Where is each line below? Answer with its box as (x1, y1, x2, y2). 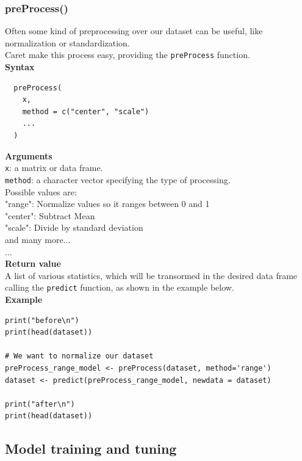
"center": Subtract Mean (5, 209, 95, 222)
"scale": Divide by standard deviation (5, 221, 143, 234)
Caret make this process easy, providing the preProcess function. (5, 48, 250, 61)
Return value (5, 257, 61, 270)
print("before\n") (5, 316, 79, 325)
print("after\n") (5, 399, 75, 408)
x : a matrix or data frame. (5, 161, 103, 174)
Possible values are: (5, 185, 77, 198)
